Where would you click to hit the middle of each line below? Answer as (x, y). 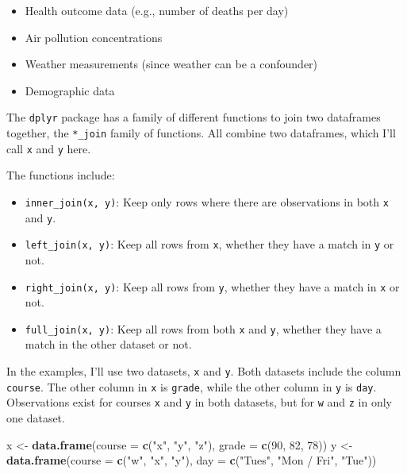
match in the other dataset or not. (108, 344)
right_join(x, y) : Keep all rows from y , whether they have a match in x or (212, 286)
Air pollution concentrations (94, 37)
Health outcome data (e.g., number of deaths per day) (157, 10)
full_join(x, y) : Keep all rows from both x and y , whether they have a (203, 328)
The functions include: (61, 175)
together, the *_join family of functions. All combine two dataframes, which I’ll (201, 133)
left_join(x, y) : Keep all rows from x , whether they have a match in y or (209, 244)
